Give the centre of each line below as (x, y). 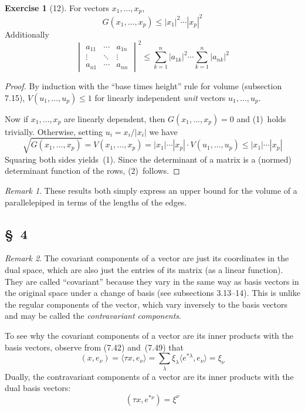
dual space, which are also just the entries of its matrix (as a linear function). (144, 269)
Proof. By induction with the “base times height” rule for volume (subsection (143, 86)
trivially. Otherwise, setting (54, 131)
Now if (17, 118)
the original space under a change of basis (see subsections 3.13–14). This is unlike (152, 293)
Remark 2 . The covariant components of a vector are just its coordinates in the (147, 258)
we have (163, 131)
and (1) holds (261, 118)
